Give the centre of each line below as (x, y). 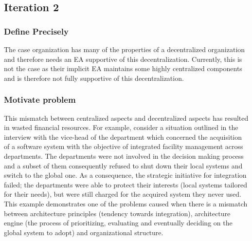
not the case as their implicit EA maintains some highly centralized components (123, 68)
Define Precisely (36, 31)
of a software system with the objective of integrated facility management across (124, 146)
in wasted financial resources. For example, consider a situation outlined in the (121, 127)
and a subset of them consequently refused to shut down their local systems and (123, 165)
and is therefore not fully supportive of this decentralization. (94, 78)
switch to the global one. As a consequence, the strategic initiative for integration (125, 175)
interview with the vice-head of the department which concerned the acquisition (123, 137)
